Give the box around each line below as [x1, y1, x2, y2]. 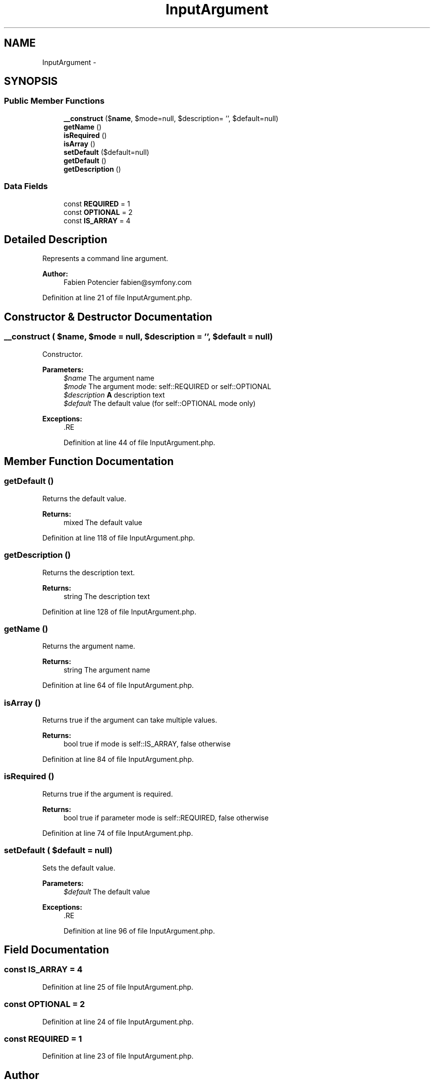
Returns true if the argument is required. [42, 789, 173, 798]
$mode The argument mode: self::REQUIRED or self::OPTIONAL [63, 382, 271, 391]
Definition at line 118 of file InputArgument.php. [42, 533, 195, 542]
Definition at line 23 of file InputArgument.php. [42, 1052, 194, 1061]
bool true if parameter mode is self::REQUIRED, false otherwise [63, 813, 269, 822]
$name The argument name [63, 373, 155, 382]
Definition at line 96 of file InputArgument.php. [63, 926, 215, 935]
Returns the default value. [42, 494, 126, 503]
